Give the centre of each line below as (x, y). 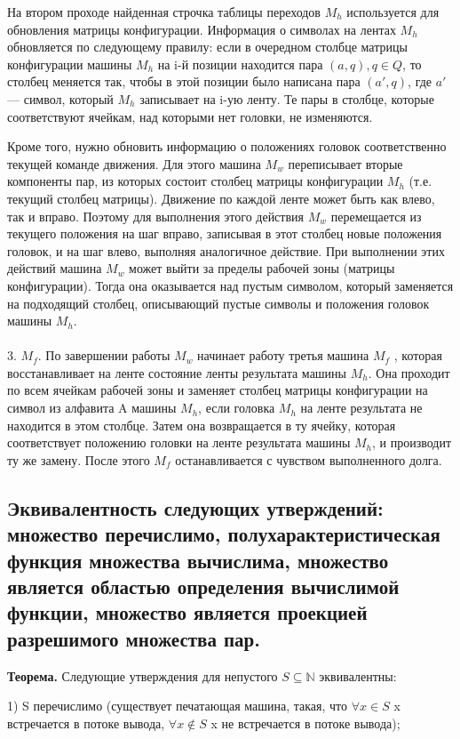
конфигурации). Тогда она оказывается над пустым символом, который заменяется (230, 285)
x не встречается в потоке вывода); (305, 723)
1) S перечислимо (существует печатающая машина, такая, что (178, 706)
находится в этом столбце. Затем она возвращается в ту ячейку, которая (202, 425)
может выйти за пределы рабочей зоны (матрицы (262, 268)
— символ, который (60, 98)
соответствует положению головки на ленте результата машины (179, 442)
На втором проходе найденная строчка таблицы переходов (164, 12)
